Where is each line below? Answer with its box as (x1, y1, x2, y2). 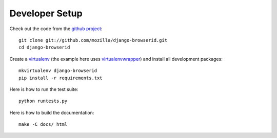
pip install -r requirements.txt (18, 75, 103, 81)
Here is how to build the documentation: (9, 109, 94, 116)
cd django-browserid (18, 44, 70, 51)
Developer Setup (9, 8, 83, 19)
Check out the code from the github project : (9, 26, 103, 32)
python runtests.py (18, 98, 68, 104)
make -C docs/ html (18, 122, 68, 127)
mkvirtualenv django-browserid (18, 68, 97, 74)
